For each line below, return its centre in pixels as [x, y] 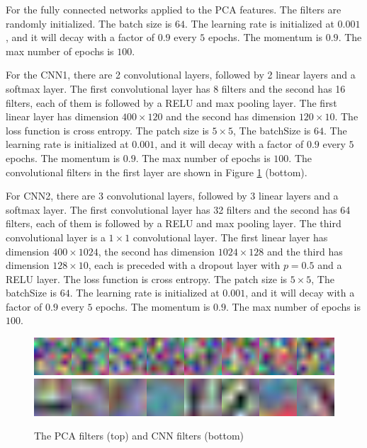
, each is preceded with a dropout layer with [184, 265]
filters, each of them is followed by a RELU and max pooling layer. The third [174, 223]
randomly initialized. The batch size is [89, 23]
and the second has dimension [231, 116]
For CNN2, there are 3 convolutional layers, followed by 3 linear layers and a [172, 196]
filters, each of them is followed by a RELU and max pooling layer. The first [171, 102]
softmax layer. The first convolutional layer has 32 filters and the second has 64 [178, 209]
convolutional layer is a [56, 237]
